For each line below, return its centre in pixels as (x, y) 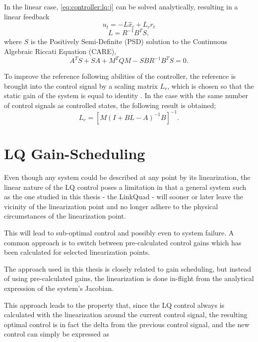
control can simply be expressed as (57, 334)
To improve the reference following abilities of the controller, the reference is (120, 76)
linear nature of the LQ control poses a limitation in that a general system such (125, 187)
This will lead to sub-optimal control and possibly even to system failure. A (119, 233)
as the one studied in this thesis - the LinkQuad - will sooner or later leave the (124, 197)
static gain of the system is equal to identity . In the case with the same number (126, 95)
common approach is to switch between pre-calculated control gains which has (123, 242)
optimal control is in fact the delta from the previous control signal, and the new (127, 324)
